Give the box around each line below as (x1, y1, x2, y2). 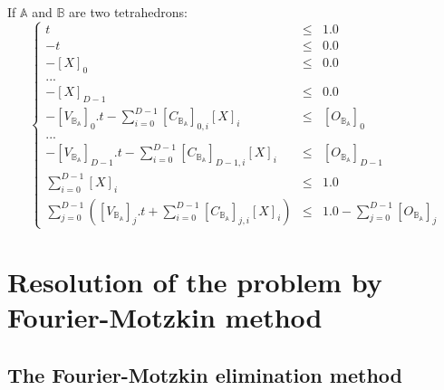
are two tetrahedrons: (69, 3, 188, 21)
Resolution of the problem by (7, 263, 382, 300)
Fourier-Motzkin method (7, 299, 323, 336)
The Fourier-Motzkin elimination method (7, 360, 402, 388)
